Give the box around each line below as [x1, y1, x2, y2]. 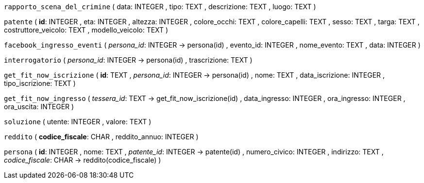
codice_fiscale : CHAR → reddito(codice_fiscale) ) [4, 156, 161, 164]
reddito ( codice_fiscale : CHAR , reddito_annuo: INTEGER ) [4, 133, 199, 141]
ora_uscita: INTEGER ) [4, 102, 74, 111]
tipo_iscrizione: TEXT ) [4, 79, 76, 87]
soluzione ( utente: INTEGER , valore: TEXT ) [4, 117, 152, 126]
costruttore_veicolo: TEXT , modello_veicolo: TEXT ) [4, 26, 169, 34]
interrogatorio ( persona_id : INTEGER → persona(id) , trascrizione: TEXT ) [4, 56, 253, 64]
